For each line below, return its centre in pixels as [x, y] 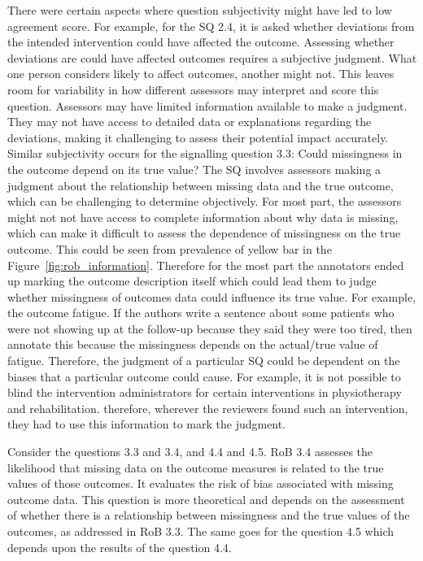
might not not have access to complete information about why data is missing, [203, 217]
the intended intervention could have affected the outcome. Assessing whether [201, 42]
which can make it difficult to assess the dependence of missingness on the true [204, 233]
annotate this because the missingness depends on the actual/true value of [193, 344]
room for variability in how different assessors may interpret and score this [193, 89]
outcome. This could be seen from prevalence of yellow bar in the [170, 248]
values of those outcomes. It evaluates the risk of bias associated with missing [201, 483]
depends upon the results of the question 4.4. [120, 547]
